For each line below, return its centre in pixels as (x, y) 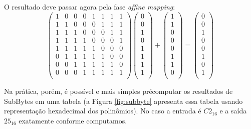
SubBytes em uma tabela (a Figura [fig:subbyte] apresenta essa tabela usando (123, 101)
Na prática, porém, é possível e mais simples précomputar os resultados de (118, 91)
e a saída (233, 111)
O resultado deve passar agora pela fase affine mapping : (90, 7)
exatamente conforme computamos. (73, 120)
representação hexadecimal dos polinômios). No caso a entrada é (103, 111)
